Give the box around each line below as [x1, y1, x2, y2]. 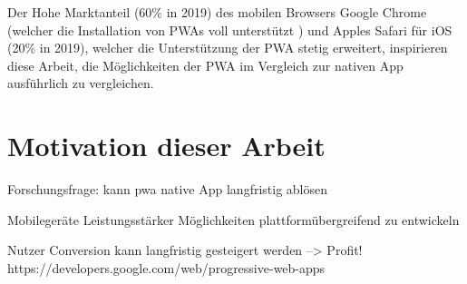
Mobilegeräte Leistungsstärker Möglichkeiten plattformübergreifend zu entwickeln [7, 210, 460, 229]
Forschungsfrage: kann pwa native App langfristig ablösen [7, 180, 328, 199]
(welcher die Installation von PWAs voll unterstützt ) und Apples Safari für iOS [7, 20, 452, 39]
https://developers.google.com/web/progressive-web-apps [7, 258, 326, 277]
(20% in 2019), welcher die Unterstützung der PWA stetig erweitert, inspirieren [7, 38, 448, 57]
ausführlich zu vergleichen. [7, 73, 154, 93]
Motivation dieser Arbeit [7, 127, 326, 164]
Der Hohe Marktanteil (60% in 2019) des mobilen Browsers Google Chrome [7, 3, 427, 21]
